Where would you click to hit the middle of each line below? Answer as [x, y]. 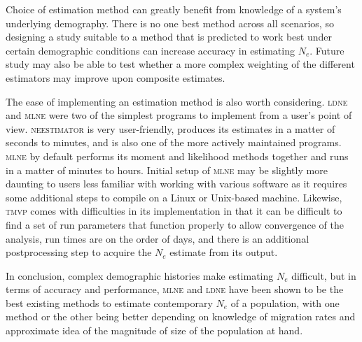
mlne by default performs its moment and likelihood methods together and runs [177, 156]
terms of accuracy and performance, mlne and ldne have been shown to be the [175, 289]
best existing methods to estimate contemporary [109, 302]
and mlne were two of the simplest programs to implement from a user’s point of [179, 115]
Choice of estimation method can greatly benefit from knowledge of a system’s [174, 9]
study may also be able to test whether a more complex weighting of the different [180, 64]
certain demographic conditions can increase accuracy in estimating [150, 50]
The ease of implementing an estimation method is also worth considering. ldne [177, 101]
